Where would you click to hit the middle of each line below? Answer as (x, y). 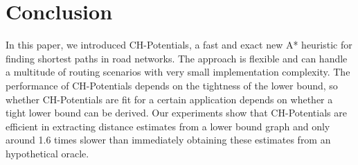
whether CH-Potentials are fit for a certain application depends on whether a (169, 99)
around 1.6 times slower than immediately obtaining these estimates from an (168, 140)
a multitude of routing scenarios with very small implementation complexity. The (178, 72)
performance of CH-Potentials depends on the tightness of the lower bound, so (172, 85)
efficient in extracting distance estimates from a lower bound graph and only (168, 126)
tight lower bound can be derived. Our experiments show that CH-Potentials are (176, 113)
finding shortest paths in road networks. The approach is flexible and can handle (177, 58)
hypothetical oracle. (47, 153)
